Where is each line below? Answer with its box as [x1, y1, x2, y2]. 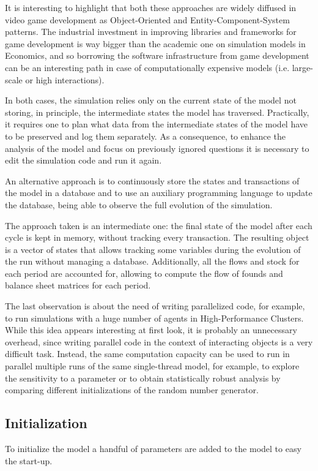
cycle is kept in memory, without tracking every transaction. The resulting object [5, 231, 309, 244]
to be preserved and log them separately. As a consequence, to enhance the [5, 129, 286, 142]
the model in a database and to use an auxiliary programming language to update [5, 186, 312, 199]
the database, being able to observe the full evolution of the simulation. [5, 198, 273, 211]
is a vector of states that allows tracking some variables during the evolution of [5, 243, 301, 255]
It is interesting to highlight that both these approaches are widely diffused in [5, 1, 297, 13]
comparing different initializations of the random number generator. [5, 383, 259, 396]
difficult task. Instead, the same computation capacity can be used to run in [5, 347, 290, 360]
